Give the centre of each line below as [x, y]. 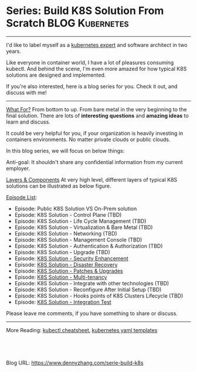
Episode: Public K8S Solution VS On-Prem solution [76, 209]
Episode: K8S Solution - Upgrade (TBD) [62, 252]
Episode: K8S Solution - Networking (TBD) [66, 233]
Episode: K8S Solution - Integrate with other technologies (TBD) [92, 283]
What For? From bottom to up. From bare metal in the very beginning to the [96, 109]
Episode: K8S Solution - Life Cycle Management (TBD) [80, 221]
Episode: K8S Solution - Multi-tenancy [61, 277]
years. [14, 51]
